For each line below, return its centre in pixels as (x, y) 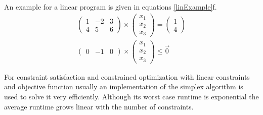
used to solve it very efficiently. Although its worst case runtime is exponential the (131, 96)
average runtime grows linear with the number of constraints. (99, 106)
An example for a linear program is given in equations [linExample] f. (111, 7)
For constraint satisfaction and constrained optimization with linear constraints (127, 76)
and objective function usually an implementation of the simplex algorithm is (124, 87)
